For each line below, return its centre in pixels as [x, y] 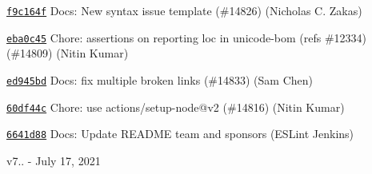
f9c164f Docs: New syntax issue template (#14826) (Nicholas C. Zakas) [184, 10]
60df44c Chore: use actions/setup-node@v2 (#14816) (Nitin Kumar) [176, 107]
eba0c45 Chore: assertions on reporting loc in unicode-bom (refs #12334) [187, 37]
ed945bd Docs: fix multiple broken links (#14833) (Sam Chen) [160, 79]
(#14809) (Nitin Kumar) [68, 53]
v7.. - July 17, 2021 [54, 160]
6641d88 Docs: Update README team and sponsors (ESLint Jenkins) [180, 134]
